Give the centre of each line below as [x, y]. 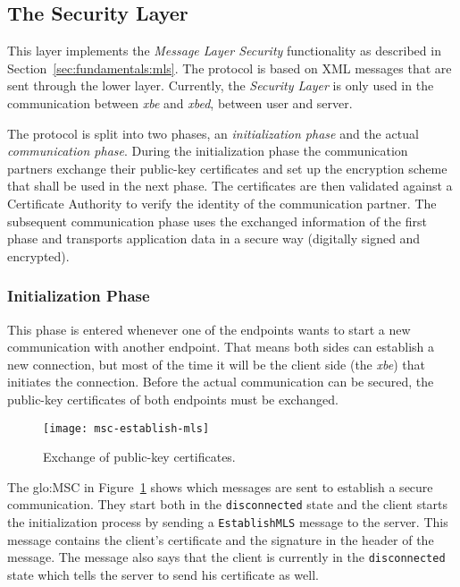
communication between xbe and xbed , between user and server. [180, 102]
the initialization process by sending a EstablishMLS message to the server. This [228, 522]
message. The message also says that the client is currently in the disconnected [226, 557]
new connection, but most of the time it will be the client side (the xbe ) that [216, 364]
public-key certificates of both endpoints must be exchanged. [173, 399]
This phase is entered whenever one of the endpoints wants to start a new [209, 329]
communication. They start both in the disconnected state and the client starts [228, 504]
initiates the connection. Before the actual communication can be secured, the [221, 382]
